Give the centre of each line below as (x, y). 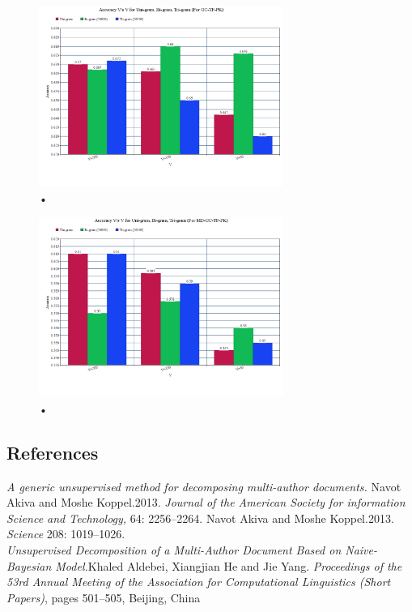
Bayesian (29, 565)
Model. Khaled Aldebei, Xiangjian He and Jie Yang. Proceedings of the (229, 565)
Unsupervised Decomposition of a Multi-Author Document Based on (174, 550)
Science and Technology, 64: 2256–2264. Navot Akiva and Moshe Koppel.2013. (200, 518)
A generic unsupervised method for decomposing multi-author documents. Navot (204, 486)
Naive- (361, 550)
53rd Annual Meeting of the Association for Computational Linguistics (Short (199, 582)
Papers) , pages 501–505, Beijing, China (104, 597)
